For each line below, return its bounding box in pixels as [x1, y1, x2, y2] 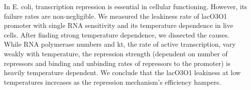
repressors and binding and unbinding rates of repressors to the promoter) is [4, 58, 231, 68]
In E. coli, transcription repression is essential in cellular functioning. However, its [4, 1, 247, 11]
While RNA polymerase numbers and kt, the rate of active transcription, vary [4, 39, 236, 49]
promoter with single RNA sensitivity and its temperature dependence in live [4, 20, 234, 30]
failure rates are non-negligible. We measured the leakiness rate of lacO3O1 [4, 11, 227, 21]
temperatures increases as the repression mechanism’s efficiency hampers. [4, 77, 221, 87]
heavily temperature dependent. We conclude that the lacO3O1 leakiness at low [4, 67, 241, 77]
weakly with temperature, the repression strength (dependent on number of [4, 48, 228, 58]
